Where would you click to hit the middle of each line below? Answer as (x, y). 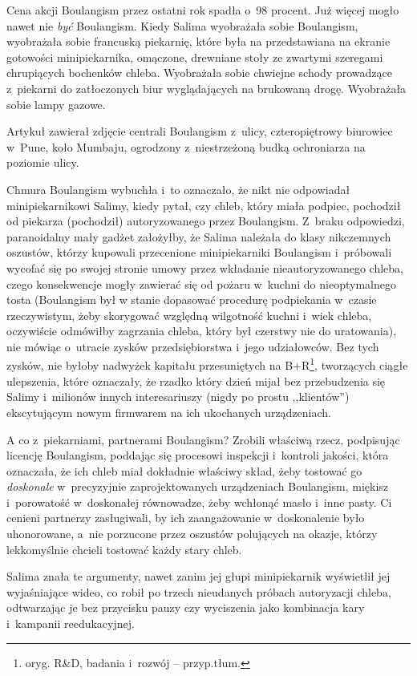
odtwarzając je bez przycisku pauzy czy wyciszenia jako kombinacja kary (186, 607)
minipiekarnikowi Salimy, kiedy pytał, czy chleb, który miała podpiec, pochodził (204, 205)
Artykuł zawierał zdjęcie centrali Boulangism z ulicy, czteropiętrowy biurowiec (200, 131)
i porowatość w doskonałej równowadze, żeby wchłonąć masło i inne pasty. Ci (199, 502)
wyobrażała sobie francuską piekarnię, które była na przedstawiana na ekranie (198, 41)
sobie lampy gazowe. (56, 104)
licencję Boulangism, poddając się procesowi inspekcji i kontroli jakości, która (198, 455)
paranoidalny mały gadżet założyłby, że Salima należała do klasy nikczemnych (199, 236)
